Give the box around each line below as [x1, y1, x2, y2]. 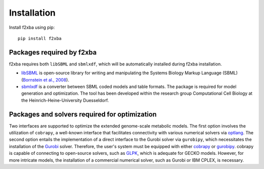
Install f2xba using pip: [9, 24, 55, 30]
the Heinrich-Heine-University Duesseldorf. [21, 97, 109, 103]
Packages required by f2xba [9, 48, 97, 56]
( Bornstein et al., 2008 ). [21, 77, 69, 83]
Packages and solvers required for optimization [9, 110, 157, 118]
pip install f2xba [18, 36, 62, 41]
